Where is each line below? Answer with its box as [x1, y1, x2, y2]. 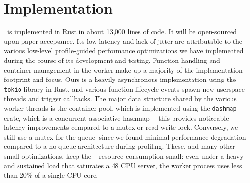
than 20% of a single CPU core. [4, 170, 98, 180]
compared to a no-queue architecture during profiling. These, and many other [4, 141, 235, 151]
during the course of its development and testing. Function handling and [4, 55, 220, 65]
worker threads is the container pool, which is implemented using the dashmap [4, 102, 237, 113]
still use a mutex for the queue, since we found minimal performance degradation [4, 131, 246, 142]
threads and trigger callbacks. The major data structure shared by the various [4, 93, 237, 103]
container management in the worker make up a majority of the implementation [4, 64, 243, 75]
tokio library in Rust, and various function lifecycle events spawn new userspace [4, 83, 245, 94]
